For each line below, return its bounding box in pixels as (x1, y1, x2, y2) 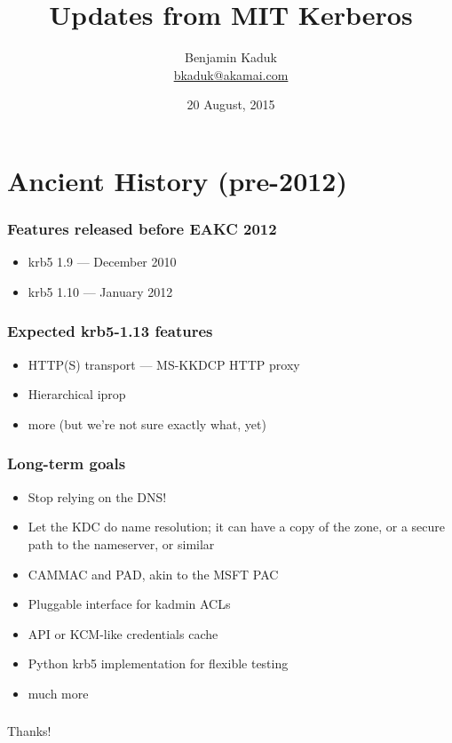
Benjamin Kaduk (184, 48, 278, 67)
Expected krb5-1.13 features (7, 320, 213, 342)
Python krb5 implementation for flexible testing (28, 654, 289, 673)
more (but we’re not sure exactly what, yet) (28, 414, 266, 433)
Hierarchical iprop (28, 385, 126, 403)
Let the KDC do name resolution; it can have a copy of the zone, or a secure (28, 517, 446, 536)
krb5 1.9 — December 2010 (28, 252, 177, 271)
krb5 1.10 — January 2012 (28, 282, 173, 300)
